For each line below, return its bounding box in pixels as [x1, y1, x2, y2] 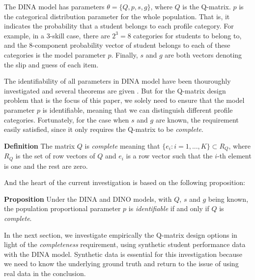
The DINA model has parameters [4, 1, 105, 11]
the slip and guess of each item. [4, 59, 99, 69]
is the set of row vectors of [15, 151, 95, 161]
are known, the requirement [155, 114, 239, 124]
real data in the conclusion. [4, 268, 86, 278]
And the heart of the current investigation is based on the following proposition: [4, 177, 245, 187]
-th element [217, 151, 252, 161]
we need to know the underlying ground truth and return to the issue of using [4, 258, 239, 269]
